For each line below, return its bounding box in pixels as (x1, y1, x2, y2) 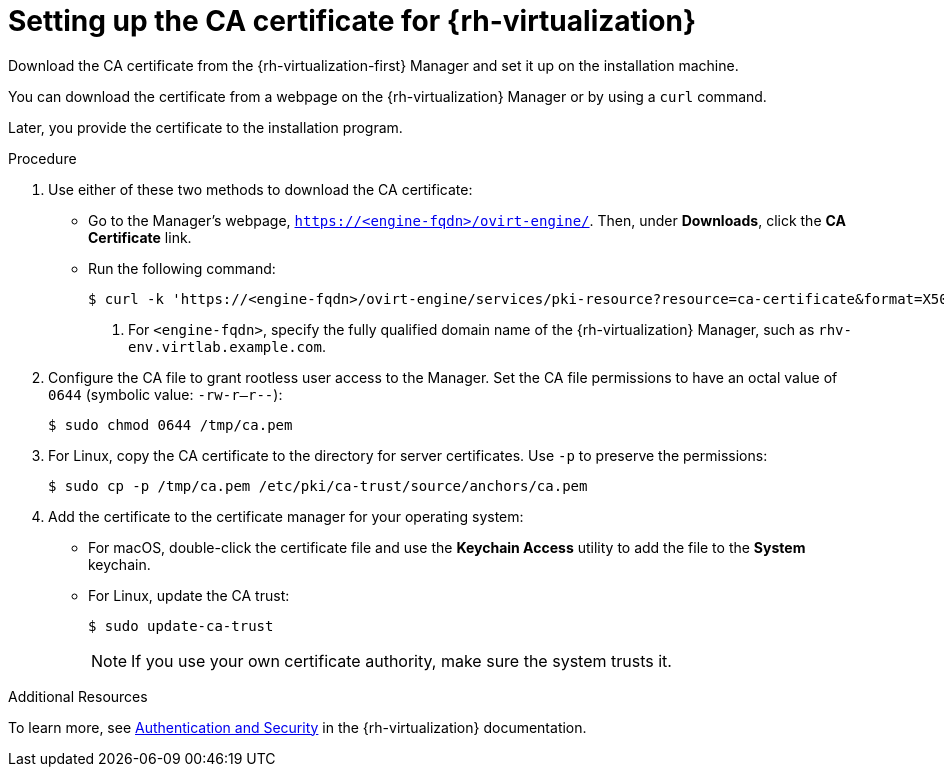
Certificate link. (88, 228, 192, 246)
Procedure (8, 149, 77, 167)
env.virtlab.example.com (128, 338, 322, 355)
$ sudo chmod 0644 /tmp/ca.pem (48, 416, 293, 433)
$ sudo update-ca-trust (88, 617, 274, 634)
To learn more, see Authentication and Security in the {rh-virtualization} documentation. (8, 718, 587, 736)
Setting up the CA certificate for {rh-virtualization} (8, 4, 697, 38)
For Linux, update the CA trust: (88, 586, 290, 604)
